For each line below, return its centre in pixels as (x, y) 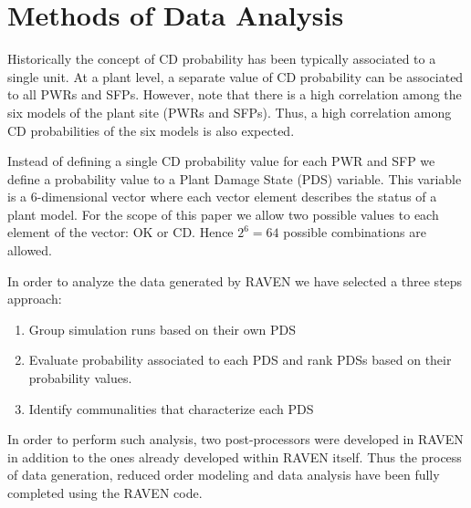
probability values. (80, 378)
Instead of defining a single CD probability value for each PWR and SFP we (221, 161)
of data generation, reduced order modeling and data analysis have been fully (224, 475)
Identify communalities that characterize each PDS (171, 408)
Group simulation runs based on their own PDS (162, 329)
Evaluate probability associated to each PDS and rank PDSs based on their (240, 360)
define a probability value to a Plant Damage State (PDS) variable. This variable (235, 178)
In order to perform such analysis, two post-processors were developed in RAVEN (235, 439)
